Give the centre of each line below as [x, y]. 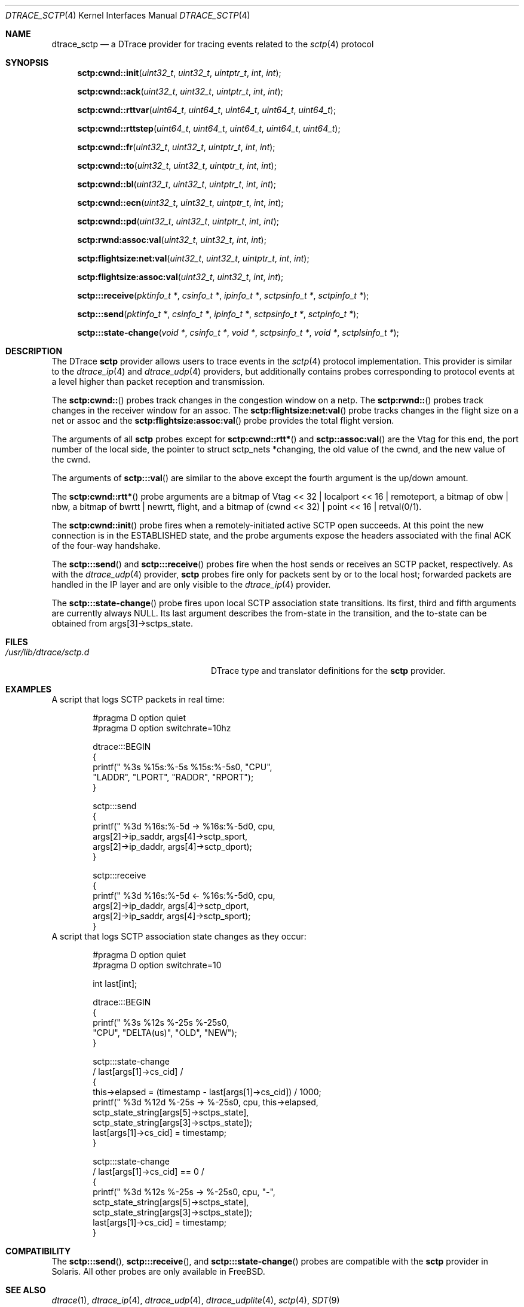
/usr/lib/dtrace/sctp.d [48, 652]
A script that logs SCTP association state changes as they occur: [179, 936]
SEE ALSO [26, 1290]
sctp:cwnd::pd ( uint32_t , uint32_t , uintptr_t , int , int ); [178, 221]
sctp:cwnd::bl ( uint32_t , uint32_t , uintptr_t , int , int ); [177, 184]
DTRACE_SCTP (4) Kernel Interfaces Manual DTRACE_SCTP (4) [128, 15]
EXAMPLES [28, 689]
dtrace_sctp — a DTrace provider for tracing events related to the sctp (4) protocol [213, 44]
